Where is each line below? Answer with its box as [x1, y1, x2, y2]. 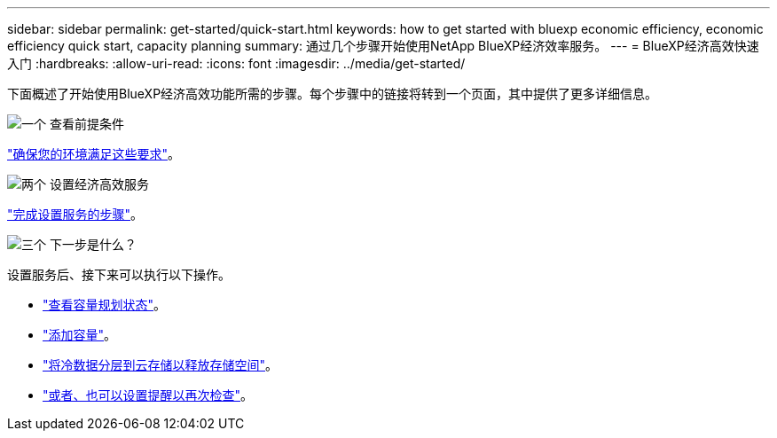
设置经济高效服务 [49, 176, 149, 192]
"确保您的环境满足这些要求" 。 [7, 146, 181, 161]
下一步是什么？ [49, 237, 137, 252]
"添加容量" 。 [43, 327, 117, 342]
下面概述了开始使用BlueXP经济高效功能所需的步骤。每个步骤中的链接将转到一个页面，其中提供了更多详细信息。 [7, 86, 658, 101]
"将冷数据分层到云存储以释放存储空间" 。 [43, 357, 279, 372]
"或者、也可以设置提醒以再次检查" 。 [43, 387, 254, 403]
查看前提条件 [49, 116, 124, 131]
